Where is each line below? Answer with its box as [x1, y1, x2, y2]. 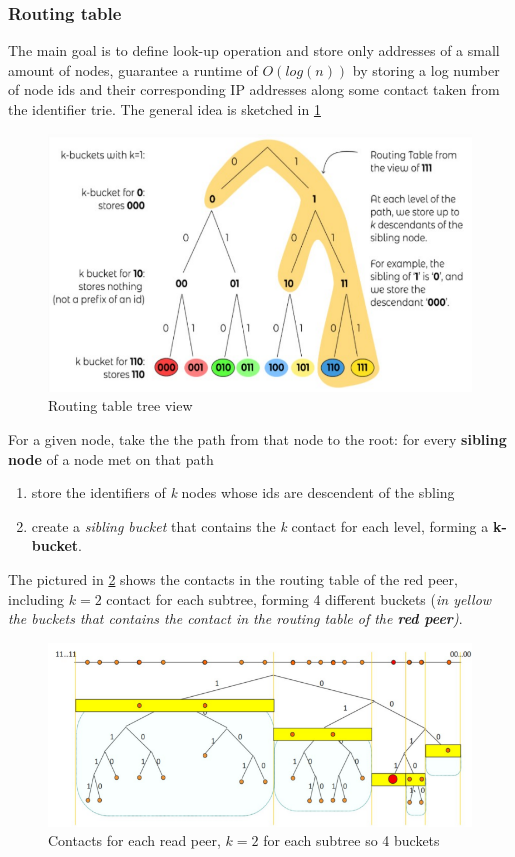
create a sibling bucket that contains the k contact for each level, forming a [31, 515, 489, 536]
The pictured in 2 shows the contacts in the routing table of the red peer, [8, 568, 458, 589]
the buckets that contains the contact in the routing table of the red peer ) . [8, 608, 463, 629]
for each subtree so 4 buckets [263, 830, 440, 851]
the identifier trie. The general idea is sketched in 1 [8, 99, 321, 119]
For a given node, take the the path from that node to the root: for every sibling [8, 428, 507, 449]
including [8, 588, 65, 609]
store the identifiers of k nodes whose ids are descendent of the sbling [31, 482, 455, 503]
